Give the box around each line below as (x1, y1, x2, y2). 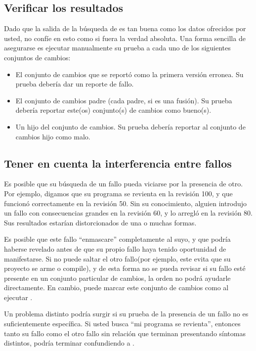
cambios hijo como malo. (15, 131, 90, 141)
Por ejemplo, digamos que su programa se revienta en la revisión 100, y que (4, 188, 233, 198)
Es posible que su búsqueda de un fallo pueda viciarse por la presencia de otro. (4, 178, 243, 189)
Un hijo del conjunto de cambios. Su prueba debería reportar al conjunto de (15, 121, 246, 132)
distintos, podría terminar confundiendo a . (4, 338, 134, 348)
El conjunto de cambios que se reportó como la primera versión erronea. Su (15, 69, 244, 79)
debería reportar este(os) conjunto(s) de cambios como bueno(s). (15, 105, 212, 115)
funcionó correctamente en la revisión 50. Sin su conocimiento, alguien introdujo (4, 198, 247, 208)
